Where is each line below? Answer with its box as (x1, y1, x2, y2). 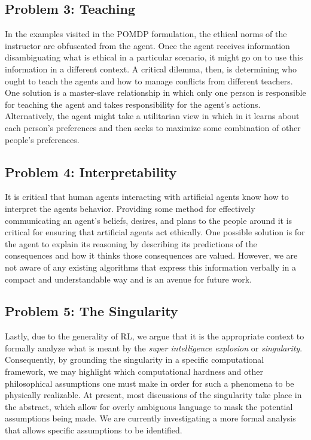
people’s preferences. (5, 133, 80, 145)
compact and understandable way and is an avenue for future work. (5, 272, 252, 285)
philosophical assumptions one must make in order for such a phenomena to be (5, 377, 294, 389)
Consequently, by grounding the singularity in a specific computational (5, 353, 264, 366)
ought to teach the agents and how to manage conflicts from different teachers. (5, 74, 293, 87)
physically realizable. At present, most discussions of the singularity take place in (5, 389, 302, 401)
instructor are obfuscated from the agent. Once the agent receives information (5, 39, 290, 51)
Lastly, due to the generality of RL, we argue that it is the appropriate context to (5, 330, 304, 342)
